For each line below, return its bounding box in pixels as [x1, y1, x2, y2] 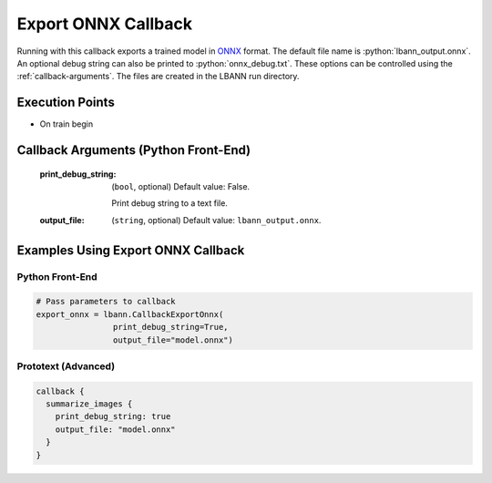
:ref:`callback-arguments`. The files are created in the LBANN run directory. [16, 71, 300, 82]
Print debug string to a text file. [111, 198, 228, 209]
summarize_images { [46, 399, 133, 409]
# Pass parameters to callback [36, 296, 177, 307]
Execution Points [16, 95, 116, 110]
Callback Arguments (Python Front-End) [16, 142, 251, 159]
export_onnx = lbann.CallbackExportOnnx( [36, 309, 224, 319]
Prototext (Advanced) [16, 360, 116, 373]
